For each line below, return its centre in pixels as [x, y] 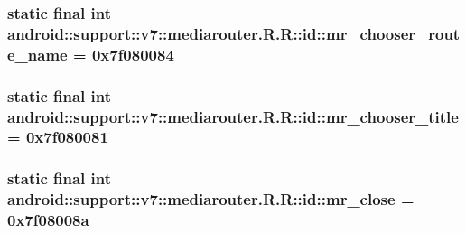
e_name [37, 54]
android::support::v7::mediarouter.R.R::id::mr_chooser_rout [234, 33]
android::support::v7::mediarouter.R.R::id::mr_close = [211, 199]
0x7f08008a [48, 220]
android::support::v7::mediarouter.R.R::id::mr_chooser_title [233, 116]
